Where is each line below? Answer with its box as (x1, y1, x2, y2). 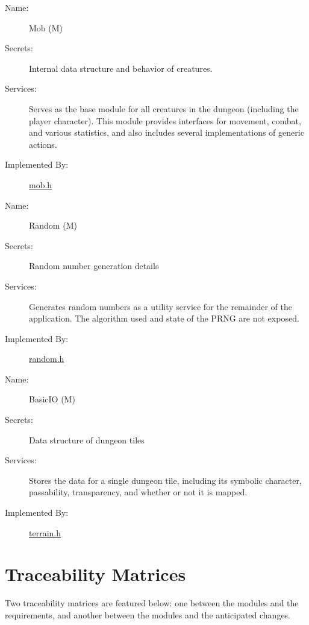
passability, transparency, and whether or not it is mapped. (29, 486, 248, 498)
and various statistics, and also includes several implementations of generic (29, 126, 304, 139)
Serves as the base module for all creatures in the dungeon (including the (29, 102, 299, 115)
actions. (29, 138, 57, 150)
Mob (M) (29, 21, 63, 34)
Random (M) (29, 219, 77, 232)
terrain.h (29, 526, 61, 539)
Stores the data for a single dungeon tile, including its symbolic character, (29, 474, 302, 486)
